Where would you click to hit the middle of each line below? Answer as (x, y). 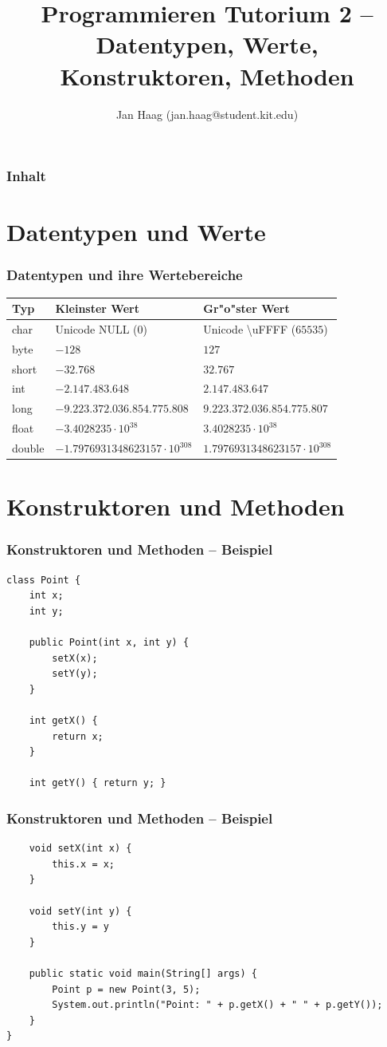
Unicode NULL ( (96, 328)
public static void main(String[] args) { (143, 973)
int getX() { (63, 721)
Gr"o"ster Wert (246, 308)
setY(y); (75, 674)
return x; (78, 736)
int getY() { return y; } (98, 783)
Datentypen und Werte (136, 232)
